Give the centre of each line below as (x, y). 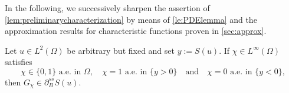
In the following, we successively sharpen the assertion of (107, 8)
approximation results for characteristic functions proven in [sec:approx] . (136, 31)
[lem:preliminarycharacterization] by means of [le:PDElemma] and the (131, 19)
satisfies (19, 62)
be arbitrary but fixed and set (121, 50)
